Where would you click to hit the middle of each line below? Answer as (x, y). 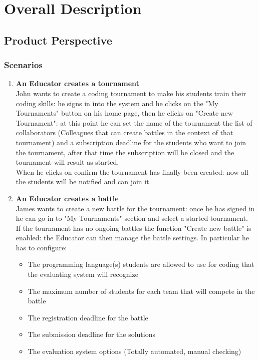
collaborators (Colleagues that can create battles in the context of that (124, 132)
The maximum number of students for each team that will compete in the (141, 291)
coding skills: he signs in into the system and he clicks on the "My (117, 103)
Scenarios (23, 65)
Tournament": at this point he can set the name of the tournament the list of (134, 122)
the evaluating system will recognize (83, 274)
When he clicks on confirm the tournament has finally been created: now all (132, 171)
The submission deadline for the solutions (91, 334)
